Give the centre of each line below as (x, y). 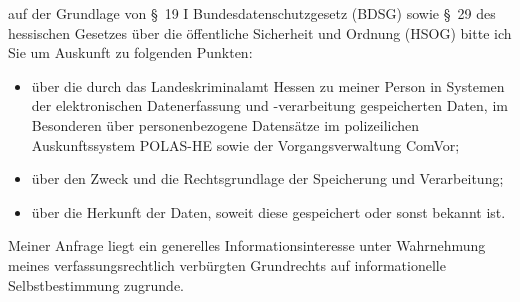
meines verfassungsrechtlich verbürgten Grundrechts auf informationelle (227, 264)
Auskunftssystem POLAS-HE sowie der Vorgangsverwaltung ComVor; (245, 144)
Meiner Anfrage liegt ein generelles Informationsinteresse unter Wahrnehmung (247, 245)
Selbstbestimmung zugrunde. (96, 284)
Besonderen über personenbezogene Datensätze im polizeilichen (225, 124)
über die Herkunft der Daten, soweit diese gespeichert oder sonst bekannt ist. (268, 211)
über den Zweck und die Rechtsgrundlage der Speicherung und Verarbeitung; (267, 178)
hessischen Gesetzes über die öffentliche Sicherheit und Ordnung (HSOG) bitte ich (260, 32)
